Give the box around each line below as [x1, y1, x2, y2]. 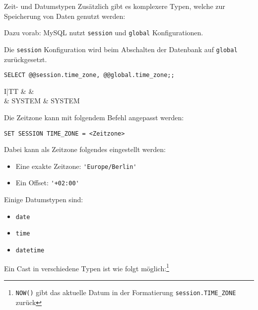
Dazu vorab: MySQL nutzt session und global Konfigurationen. [4, 27, 203, 38]
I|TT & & [4, 85, 34, 96]
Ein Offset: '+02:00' [15, 177, 79, 188]
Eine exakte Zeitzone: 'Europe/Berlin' [15, 160, 137, 171]
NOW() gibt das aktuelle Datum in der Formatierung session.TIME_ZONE [15, 287, 236, 297]
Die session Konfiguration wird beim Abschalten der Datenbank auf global [4, 44, 238, 54]
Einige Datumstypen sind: [4, 194, 83, 205]
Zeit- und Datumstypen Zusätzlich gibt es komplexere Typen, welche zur [4, 1, 225, 11]
